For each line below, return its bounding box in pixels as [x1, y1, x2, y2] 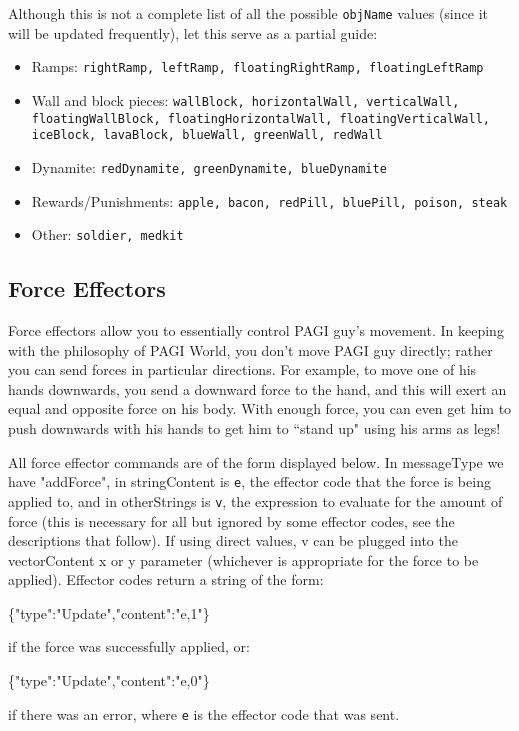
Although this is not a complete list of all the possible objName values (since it [8, 3, 488, 23]
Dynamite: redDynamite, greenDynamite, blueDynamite [31, 156, 387, 177]
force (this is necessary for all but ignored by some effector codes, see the [8, 510, 455, 531]
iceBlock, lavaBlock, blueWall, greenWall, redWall [31, 128, 383, 143]
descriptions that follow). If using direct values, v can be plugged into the [8, 530, 458, 551]
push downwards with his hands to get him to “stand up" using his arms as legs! [8, 418, 501, 439]
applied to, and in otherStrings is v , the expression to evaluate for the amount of [8, 490, 503, 511]
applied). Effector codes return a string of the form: [8, 569, 324, 590]
